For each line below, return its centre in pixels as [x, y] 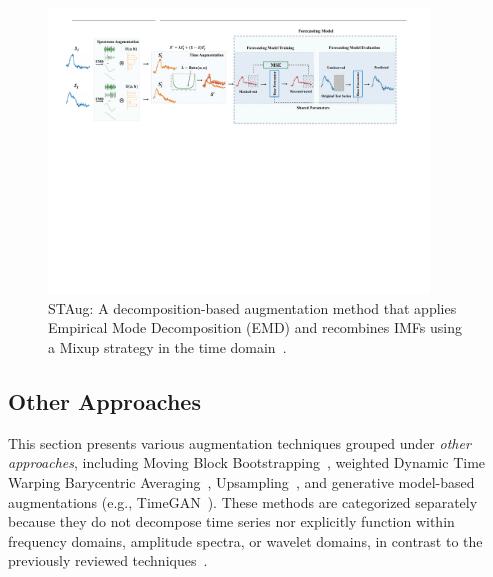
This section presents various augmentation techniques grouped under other [239, 442]
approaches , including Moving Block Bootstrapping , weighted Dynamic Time [247, 462]
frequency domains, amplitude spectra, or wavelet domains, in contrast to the [245, 540]
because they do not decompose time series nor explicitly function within [231, 521]
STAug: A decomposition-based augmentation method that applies [252, 307]
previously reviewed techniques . [108, 560]
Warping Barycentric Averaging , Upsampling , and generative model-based [241, 481]
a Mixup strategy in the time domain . [167, 346]
